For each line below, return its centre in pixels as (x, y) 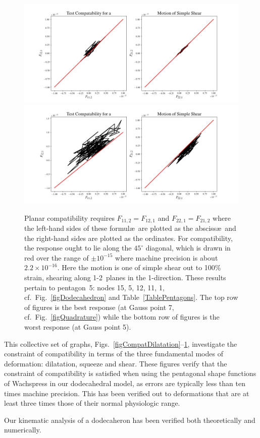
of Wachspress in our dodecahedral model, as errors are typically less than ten (125, 383)
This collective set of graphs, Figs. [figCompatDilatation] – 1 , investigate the (121, 343)
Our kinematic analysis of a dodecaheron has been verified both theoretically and (130, 420)
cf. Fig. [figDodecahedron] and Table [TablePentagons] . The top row (131, 297)
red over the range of (57, 257)
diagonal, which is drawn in (188, 248)
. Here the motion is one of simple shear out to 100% (139, 267)
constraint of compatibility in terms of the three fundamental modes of (114, 354)
